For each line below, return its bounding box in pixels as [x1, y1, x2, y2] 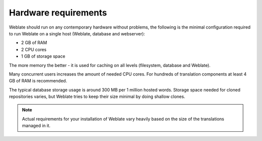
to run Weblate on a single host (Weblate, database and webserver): [9, 31, 145, 36]
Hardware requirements [9, 7, 107, 18]
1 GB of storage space [21, 53, 65, 59]
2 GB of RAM [21, 40, 47, 46]
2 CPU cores [21, 47, 47, 52]
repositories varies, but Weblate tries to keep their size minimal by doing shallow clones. [9, 94, 185, 99]
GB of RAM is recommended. [9, 78, 67, 84]
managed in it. [22, 123, 51, 128]
